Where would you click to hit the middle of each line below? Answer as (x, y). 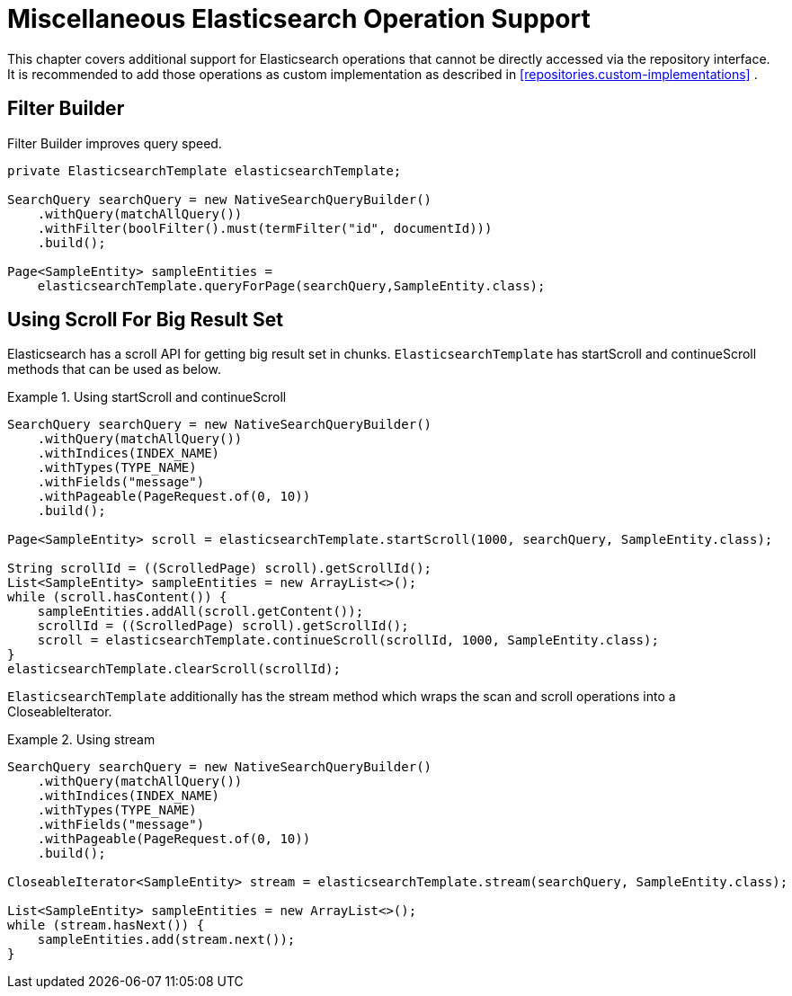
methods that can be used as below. (114, 369)
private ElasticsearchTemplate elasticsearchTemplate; (205, 170)
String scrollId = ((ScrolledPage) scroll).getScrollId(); (220, 569)
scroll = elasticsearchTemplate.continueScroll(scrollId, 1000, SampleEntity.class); (348, 640)
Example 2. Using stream (81, 740)
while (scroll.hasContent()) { (117, 597)
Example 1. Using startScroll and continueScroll (147, 397)
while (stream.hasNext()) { (106, 925)
